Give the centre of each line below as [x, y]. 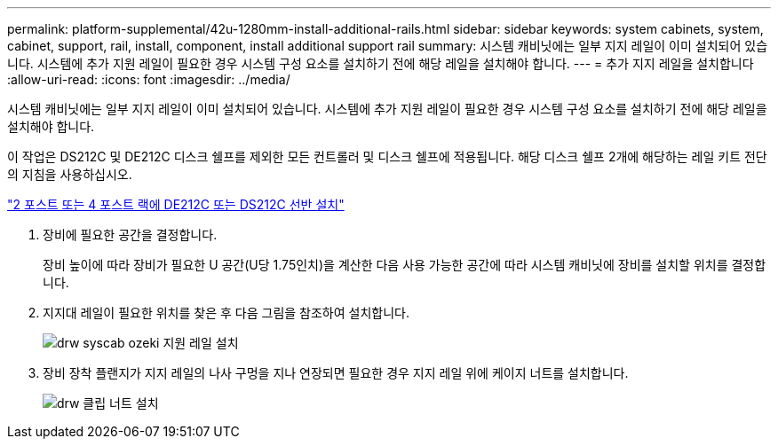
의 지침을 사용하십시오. [70, 174]
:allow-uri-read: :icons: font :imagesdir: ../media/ [149, 79]
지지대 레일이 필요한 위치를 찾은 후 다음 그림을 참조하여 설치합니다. [226, 313]
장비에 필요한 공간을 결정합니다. [130, 235]
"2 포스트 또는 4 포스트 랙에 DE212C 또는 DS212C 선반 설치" [176, 204]
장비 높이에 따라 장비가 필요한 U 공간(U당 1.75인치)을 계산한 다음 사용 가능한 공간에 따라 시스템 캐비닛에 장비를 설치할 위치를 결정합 [405, 265]
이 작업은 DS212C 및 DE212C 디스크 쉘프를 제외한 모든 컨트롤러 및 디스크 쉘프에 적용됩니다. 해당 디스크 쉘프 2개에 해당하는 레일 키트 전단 [387, 156]
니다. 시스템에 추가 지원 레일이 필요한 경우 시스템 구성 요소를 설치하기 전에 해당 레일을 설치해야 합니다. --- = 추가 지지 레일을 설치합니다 [381, 63]
